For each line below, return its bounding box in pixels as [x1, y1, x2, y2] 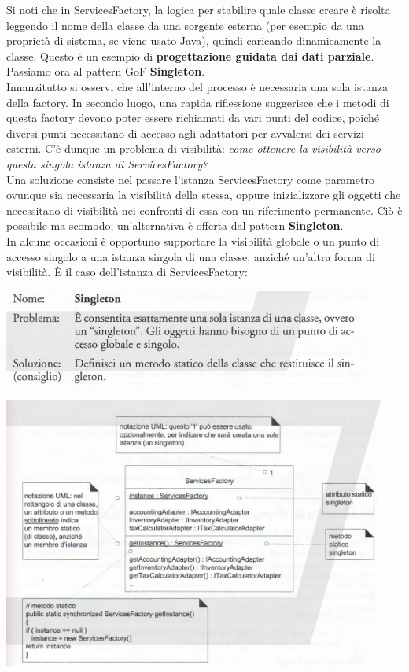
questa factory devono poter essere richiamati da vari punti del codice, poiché [6, 109, 380, 126]
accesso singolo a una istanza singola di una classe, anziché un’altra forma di [6, 248, 375, 264]
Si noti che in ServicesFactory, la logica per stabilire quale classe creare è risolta [6, 2, 391, 17]
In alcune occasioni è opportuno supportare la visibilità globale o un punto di [6, 232, 380, 249]
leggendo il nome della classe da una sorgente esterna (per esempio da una [6, 17, 364, 33]
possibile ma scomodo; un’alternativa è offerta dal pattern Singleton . [6, 217, 344, 234]
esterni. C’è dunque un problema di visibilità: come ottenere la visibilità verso [6, 140, 381, 157]
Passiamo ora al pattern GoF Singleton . [6, 63, 205, 79]
